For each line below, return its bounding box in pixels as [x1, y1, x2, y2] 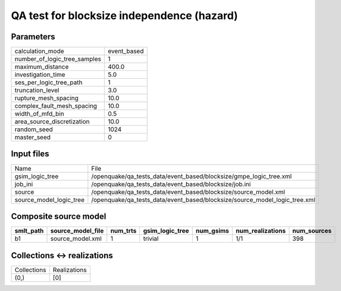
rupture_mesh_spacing [14, 94, 79, 103]
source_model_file [50, 227, 104, 235]
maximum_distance [14, 63, 69, 71]
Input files [11, 149, 50, 159]
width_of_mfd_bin [14, 110, 65, 118]
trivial [143, 234, 159, 243]
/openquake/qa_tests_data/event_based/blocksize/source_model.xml [91, 188, 286, 196]
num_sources [292, 227, 332, 235]
